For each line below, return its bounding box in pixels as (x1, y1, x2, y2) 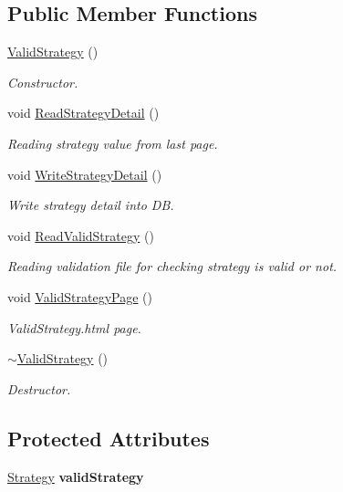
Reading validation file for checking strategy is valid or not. (7, 256, 338, 276)
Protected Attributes (7, 424, 210, 452)
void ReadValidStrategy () (7, 225, 154, 245)
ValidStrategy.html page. (7, 318, 141, 337)
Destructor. (7, 379, 71, 398)
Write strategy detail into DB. (7, 195, 174, 215)
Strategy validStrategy (7, 466, 144, 486)
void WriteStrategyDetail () (7, 164, 162, 183)
